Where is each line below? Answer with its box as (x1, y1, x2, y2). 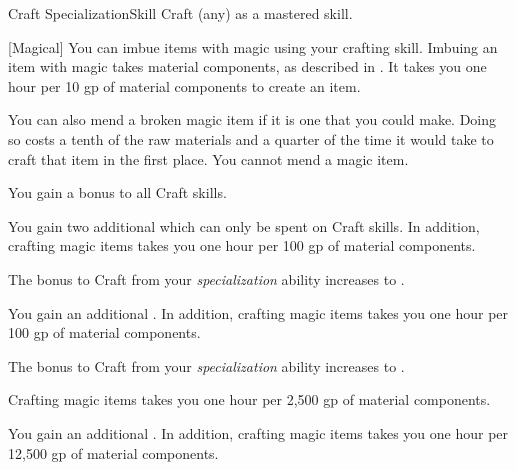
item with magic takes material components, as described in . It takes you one (8, 56, 487, 77)
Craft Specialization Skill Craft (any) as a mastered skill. (8, 3, 353, 23)
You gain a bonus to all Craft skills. (8, 182, 227, 203)
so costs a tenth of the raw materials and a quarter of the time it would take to (8, 128, 494, 149)
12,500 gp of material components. (8, 442, 219, 463)
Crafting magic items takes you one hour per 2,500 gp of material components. (8, 389, 491, 410)
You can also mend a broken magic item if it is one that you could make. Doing (8, 109, 497, 130)
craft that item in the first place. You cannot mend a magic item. (8, 148, 409, 169)
